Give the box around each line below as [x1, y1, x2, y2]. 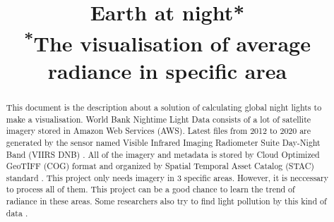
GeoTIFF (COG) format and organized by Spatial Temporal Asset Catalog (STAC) [6, 160, 314, 172]
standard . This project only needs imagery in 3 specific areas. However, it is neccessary [6, 171, 328, 183]
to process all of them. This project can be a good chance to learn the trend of [6, 183, 295, 195]
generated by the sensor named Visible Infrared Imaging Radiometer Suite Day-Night [6, 136, 321, 148]
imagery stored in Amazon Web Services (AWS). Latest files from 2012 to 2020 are [6, 125, 311, 137]
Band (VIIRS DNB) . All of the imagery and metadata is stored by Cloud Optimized [6, 148, 320, 160]
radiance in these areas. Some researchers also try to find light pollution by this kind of [6, 195, 327, 207]
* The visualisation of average [24, 25, 311, 57]
